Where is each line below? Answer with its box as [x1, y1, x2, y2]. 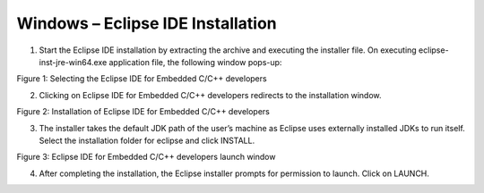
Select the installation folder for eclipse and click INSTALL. [39, 135, 255, 146]
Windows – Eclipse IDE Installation [16, 13, 277, 33]
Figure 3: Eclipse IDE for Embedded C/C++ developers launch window [16, 152, 276, 163]
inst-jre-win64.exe [39, 56, 108, 67]
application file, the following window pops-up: [108, 56, 282, 67]
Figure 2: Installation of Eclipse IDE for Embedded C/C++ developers [16, 106, 271, 117]
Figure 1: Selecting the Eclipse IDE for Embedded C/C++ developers [16, 73, 268, 84]
